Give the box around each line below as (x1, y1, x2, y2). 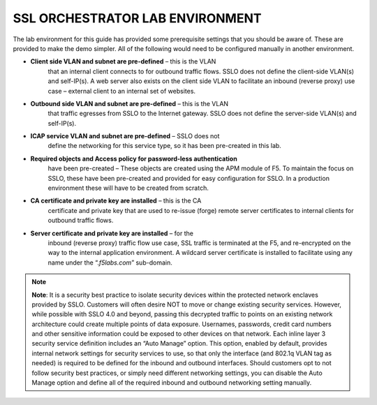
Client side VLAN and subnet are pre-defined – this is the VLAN (30, 57, 216, 66)
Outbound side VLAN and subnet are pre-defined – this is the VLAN (30, 99, 229, 108)
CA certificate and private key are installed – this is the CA (30, 196, 202, 205)
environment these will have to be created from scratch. (47, 184, 209, 192)
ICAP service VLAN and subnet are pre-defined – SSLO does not (30, 132, 220, 140)
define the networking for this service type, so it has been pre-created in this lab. (47, 142, 282, 150)
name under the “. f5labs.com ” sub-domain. (47, 258, 172, 267)
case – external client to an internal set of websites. (47, 87, 195, 95)
